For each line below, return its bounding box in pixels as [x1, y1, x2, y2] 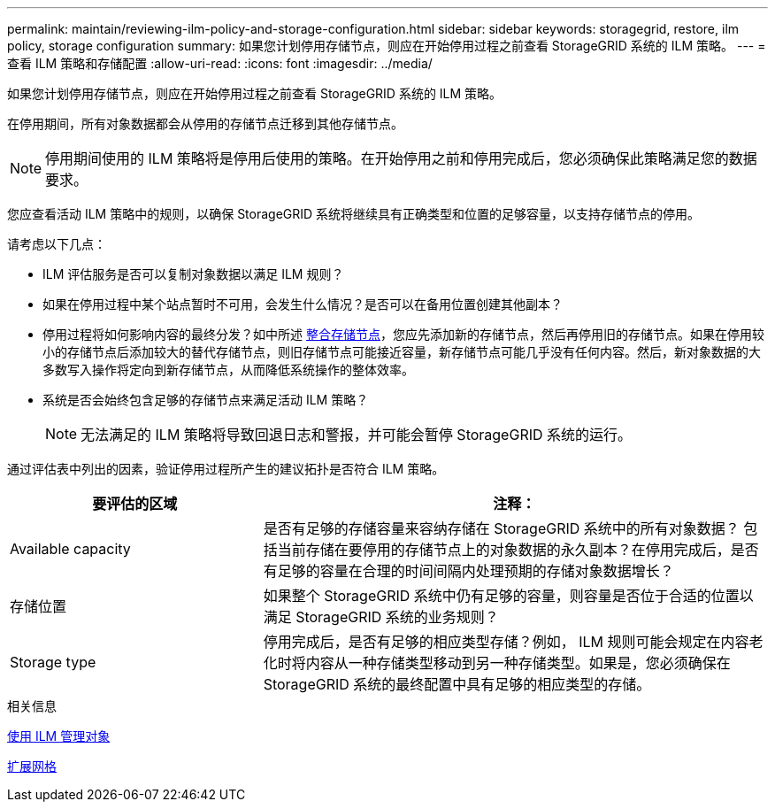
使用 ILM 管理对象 [7, 728, 111, 744]
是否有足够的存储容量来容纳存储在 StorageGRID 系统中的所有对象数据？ [263, 520, 740, 537]
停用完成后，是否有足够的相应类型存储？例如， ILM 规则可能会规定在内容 [263, 633, 749, 651]
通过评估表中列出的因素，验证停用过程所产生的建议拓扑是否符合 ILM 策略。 [7, 461, 445, 476]
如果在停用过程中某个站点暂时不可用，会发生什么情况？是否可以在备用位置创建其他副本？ [42, 297, 563, 312]
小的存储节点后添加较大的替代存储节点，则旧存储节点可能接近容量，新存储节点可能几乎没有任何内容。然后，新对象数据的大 [42, 344, 761, 359]
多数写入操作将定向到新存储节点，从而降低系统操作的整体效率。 [42, 362, 414, 377]
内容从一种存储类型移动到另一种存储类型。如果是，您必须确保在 [305, 654, 731, 672]
